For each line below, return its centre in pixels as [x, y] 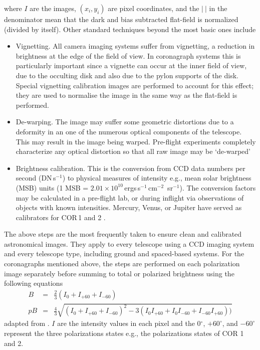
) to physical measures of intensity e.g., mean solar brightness [157, 178]
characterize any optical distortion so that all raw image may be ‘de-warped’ [133, 151]
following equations [34, 283]
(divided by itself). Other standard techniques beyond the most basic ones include [130, 29]
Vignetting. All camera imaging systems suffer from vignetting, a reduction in [135, 46]
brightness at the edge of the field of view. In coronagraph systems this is [128, 55]
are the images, [53, 8]
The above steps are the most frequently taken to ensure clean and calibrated [123, 234]
